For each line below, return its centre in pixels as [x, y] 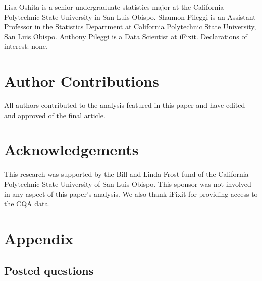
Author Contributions [82, 81]
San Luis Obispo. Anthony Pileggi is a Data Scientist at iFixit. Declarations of [126, 36]
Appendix [39, 238]
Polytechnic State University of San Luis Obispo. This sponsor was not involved [128, 184]
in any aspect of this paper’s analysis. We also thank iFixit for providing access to [131, 193]
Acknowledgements [71, 150]
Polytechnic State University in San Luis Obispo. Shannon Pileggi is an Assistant [130, 16]
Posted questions [49, 270]
